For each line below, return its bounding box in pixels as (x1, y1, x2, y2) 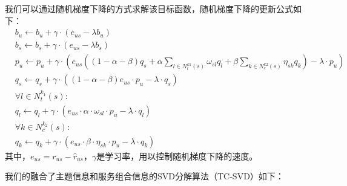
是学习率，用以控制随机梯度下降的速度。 (96, 149, 258, 162)
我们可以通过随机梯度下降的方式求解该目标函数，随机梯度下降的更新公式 (5, 2, 293, 14)
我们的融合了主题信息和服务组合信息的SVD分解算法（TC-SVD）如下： (5, 170, 284, 182)
